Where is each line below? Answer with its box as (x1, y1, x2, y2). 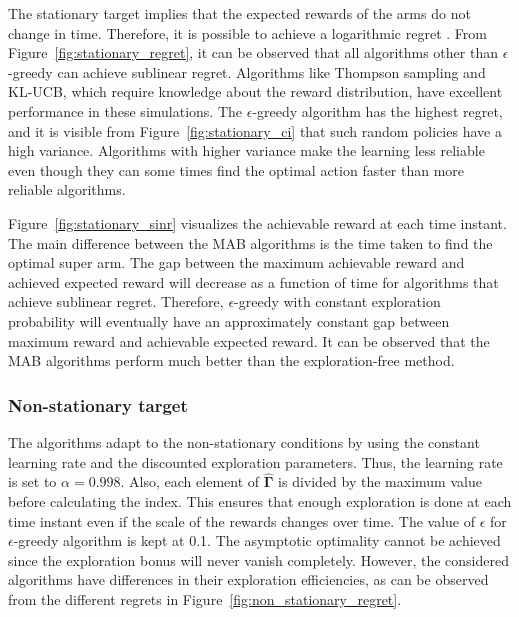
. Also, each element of (120, 471, 260, 492)
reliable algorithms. (8, 179, 126, 200)
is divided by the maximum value (278, 471, 482, 492)
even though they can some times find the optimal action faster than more (8, 159, 465, 180)
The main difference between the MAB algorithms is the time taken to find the (8, 232, 493, 253)
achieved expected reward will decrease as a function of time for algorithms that (8, 271, 499, 292)
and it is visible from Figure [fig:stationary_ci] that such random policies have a (8, 120, 502, 141)
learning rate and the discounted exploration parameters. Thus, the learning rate (8, 451, 503, 472)
